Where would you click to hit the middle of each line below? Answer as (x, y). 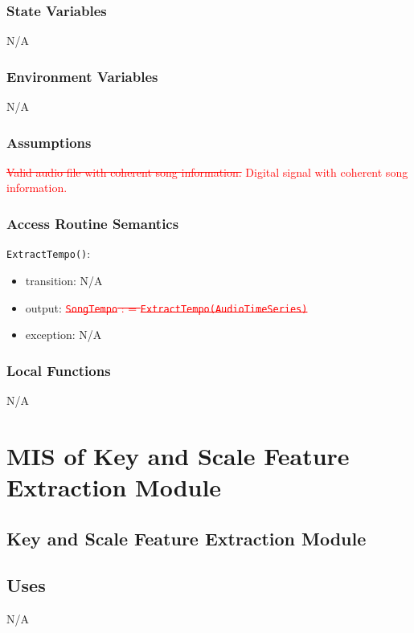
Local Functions (59, 370)
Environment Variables (82, 76)
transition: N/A (64, 280)
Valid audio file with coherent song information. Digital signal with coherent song (207, 172)
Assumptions (49, 142)
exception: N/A (64, 335)
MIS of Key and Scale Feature (178, 455)
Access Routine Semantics (93, 223)
